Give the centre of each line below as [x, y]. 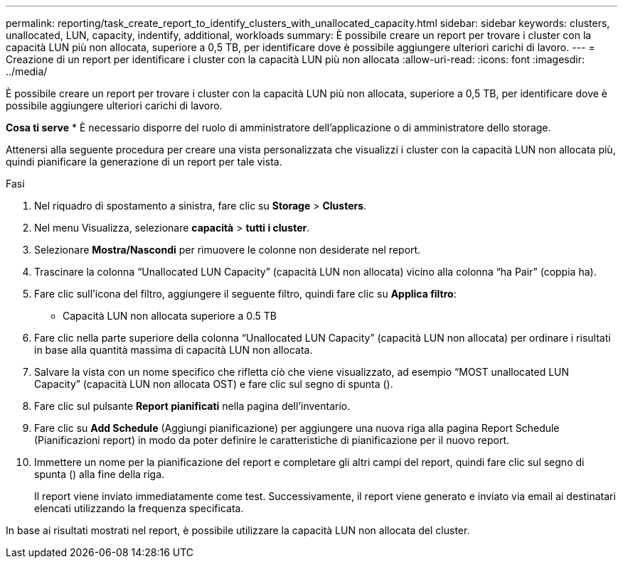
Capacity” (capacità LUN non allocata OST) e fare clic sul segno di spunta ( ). [214, 384]
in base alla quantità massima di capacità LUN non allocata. [174, 350]
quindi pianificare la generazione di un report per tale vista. [144, 162]
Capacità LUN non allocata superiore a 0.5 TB [170, 316]
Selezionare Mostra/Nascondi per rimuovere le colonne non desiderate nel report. [228, 250]
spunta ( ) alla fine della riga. [100, 474]
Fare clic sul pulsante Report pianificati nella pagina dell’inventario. [192, 406]
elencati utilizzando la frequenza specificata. [139, 508]
